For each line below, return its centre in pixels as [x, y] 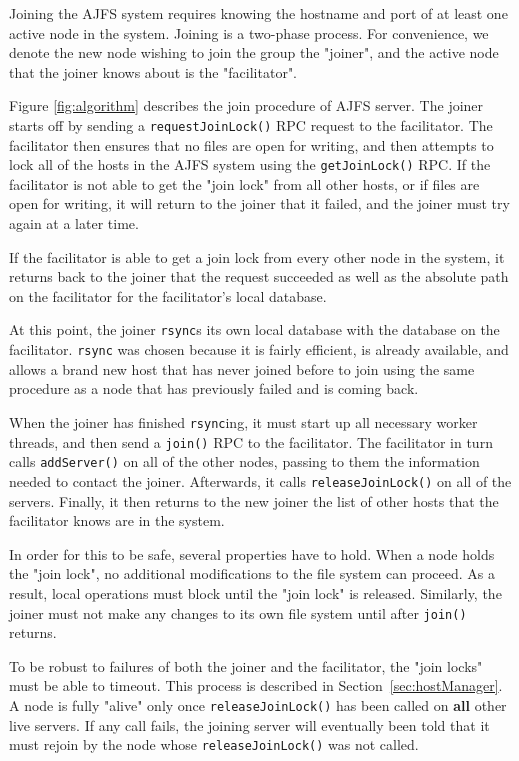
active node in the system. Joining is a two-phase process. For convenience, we [249, 32]
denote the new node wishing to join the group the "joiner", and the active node [254, 52]
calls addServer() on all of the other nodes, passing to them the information [244, 461]
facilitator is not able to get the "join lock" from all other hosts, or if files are [244, 183]
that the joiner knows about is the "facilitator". [153, 71]
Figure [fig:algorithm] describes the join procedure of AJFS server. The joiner [246, 105]
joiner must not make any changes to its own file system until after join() [238, 612]
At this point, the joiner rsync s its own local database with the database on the [254, 329]
